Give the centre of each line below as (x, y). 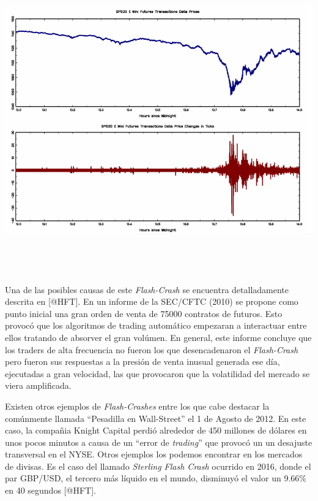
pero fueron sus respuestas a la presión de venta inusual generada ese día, (142, 361)
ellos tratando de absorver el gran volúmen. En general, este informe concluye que (158, 337)
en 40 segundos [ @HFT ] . (50, 490)
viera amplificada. (38, 385)
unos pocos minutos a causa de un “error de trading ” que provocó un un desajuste (159, 442)
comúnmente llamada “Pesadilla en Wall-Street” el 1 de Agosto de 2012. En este (156, 418)
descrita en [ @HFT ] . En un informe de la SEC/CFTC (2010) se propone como (152, 301)
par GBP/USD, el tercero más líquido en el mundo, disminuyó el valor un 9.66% (156, 478)
